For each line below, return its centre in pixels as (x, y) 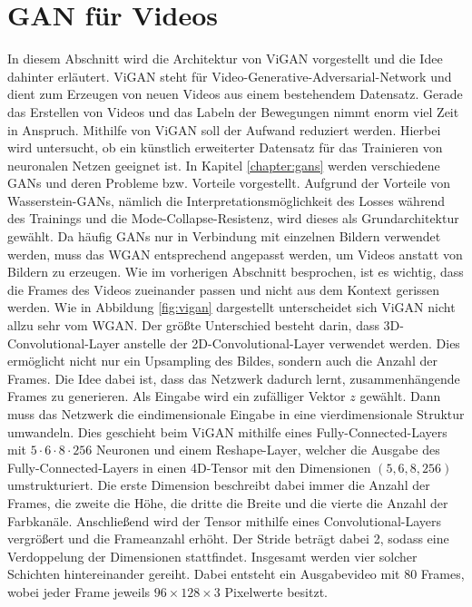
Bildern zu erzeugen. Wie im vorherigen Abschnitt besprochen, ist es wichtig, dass (236, 272)
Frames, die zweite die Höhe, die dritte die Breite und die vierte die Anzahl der (228, 502)
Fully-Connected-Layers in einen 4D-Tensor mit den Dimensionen (189, 467)
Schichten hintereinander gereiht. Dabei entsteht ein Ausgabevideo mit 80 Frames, (236, 574)
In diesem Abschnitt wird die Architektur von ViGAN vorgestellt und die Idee (225, 59)
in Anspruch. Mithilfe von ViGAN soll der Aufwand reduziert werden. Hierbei (224, 129)
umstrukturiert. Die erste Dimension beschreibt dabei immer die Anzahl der (219, 485)
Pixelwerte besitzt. (276, 591)
